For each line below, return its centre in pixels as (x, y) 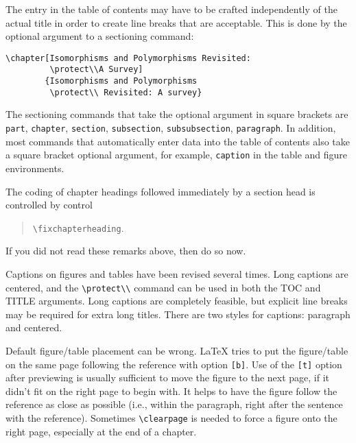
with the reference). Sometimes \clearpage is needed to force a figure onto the (171, 418)
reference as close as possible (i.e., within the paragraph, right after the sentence (174, 404)
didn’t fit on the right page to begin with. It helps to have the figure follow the (171, 391)
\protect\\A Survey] (96, 70)
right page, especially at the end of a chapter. (101, 431)
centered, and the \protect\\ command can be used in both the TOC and (163, 287)
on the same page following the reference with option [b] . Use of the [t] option (174, 364)
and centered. (34, 327)
